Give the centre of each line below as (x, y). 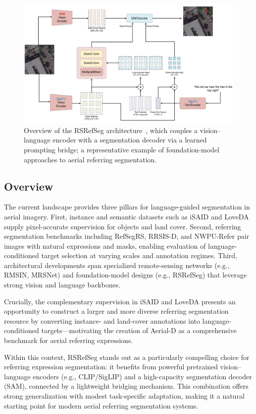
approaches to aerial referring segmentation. (90, 159)
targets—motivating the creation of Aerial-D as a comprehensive (139, 330)
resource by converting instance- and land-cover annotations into (102, 320)
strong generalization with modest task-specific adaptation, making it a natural (124, 396)
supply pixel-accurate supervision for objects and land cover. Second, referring (123, 226)
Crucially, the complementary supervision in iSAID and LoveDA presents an (120, 301)
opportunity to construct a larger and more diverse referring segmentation (116, 311)
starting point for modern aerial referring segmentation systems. (101, 405)
